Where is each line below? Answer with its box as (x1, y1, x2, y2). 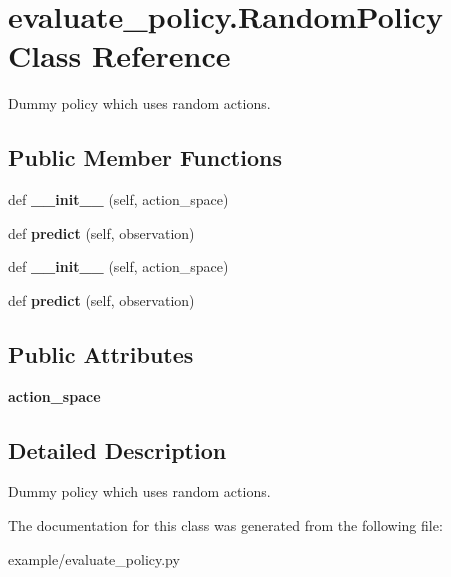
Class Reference (8, 35, 231, 76)
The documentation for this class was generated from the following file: (8, 515, 443, 536)
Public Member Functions (8, 142, 282, 173)
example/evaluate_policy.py (8, 548, 180, 569)
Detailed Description (8, 434, 227, 465)
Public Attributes (8, 338, 194, 369)
